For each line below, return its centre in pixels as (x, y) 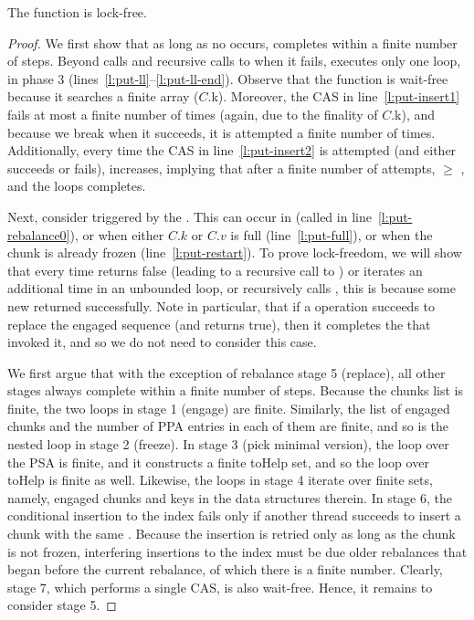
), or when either (117, 234)
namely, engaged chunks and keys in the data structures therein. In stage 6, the (230, 497)
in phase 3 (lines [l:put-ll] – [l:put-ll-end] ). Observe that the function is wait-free (228, 78)
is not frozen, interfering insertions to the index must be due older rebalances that (237, 551)
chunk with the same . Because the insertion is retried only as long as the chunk (232, 534)
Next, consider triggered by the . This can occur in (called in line (190, 216)
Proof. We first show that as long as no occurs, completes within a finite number (232, 42)
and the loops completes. (77, 186)
